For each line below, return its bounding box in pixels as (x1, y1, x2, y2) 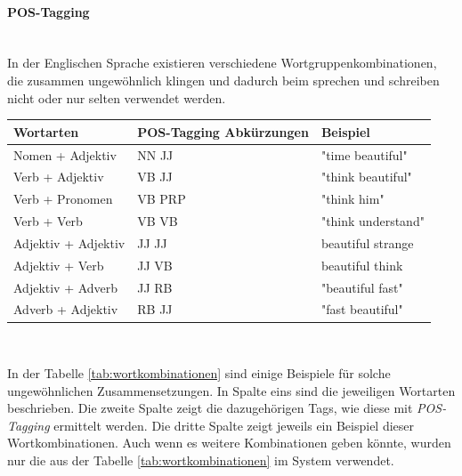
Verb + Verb (13, 212, 83, 230)
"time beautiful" (320, 145, 408, 164)
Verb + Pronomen (13, 190, 113, 208)
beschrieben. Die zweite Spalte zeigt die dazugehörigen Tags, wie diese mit (7, 399, 413, 417)
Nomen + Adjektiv (13, 145, 117, 164)
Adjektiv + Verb (13, 255, 104, 274)
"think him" (320, 190, 385, 208)
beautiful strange (320, 233, 414, 252)
